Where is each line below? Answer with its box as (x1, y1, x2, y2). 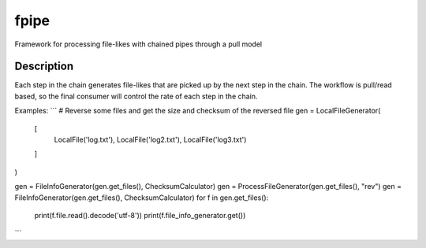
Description (14, 60, 74, 73)
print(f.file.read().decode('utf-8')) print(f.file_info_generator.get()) (34, 210, 246, 220)
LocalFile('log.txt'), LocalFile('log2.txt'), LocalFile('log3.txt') (54, 135, 247, 145)
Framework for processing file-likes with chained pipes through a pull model (14, 39, 263, 49)
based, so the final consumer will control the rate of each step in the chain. (14, 91, 258, 101)
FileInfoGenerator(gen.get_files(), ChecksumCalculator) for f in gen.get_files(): (14, 193, 269, 202)
